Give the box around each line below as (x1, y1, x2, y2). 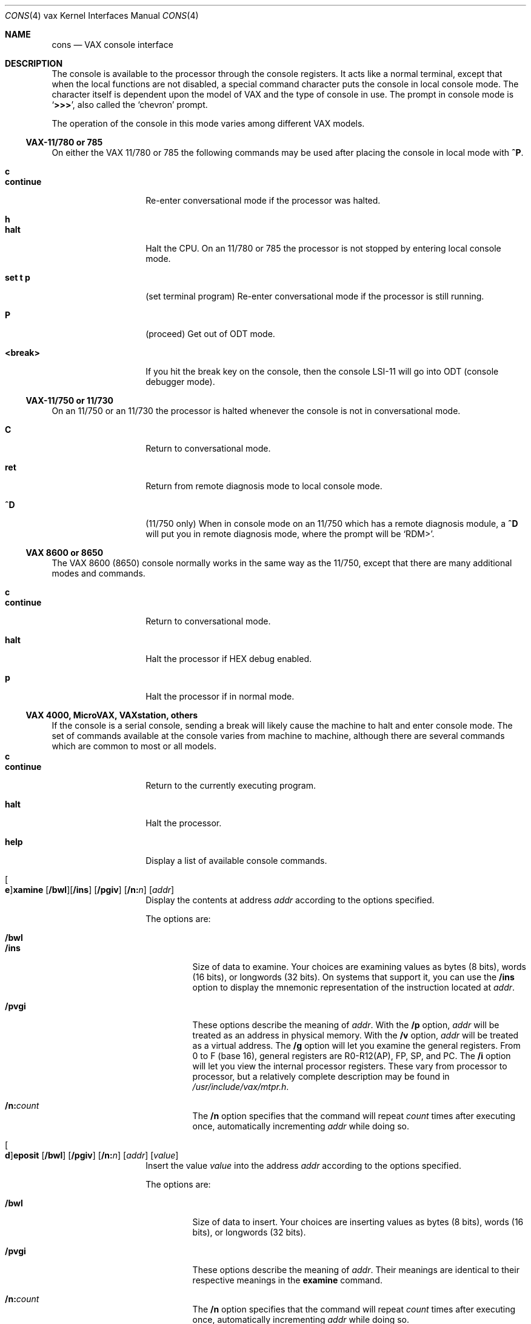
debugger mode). (145, 376, 215, 387)
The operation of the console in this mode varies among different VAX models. (52, 118, 365, 129)
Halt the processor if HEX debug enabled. (145, 654, 312, 664)
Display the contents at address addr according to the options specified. (145, 895, 435, 905)
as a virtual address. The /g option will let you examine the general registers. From (192, 1040, 521, 1051)
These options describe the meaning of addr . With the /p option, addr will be (192, 1020, 499, 1030)
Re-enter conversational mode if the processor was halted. (145, 195, 381, 206)
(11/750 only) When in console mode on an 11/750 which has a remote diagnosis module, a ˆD (145, 518, 518, 529)
